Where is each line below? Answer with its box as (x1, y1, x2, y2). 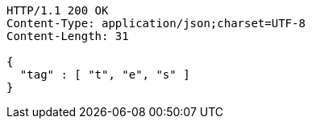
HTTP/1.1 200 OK (6, 4, 109, 17)
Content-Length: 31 (6, 30, 129, 42)
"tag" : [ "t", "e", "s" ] (19, 68, 190, 81)
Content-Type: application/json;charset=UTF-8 (6, 17, 306, 30)
